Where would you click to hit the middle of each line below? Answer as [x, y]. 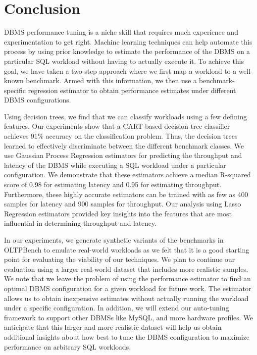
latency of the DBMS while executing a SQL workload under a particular [115, 165]
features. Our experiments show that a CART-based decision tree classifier [117, 126]
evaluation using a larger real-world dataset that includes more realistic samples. [126, 269]
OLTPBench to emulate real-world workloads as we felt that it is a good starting [127, 249]
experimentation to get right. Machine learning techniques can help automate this [128, 41]
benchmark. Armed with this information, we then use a [111, 80]
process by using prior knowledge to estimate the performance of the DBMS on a [127, 51]
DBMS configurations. [38, 100]
